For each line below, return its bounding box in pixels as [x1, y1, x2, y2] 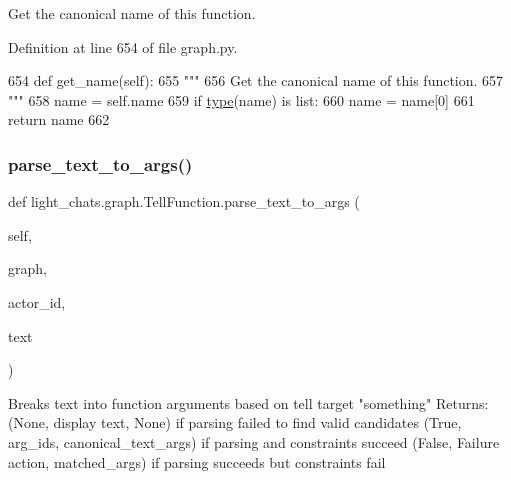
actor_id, [8, 291, 66, 312]
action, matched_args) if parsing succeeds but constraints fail [8, 451, 386, 472]
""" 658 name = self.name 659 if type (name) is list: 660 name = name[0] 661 [8, 89, 475, 110]
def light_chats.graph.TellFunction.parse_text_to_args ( [8, 191, 360, 212]
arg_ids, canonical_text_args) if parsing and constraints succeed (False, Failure [8, 431, 500, 452]
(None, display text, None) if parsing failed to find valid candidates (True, [8, 412, 462, 433]
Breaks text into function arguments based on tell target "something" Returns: [8, 392, 489, 413]
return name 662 [8, 109, 110, 130]
